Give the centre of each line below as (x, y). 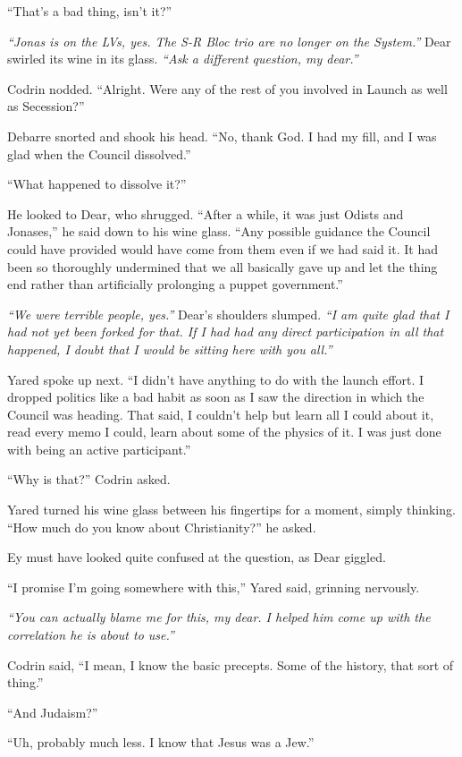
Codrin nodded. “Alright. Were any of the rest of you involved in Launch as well (227, 88)
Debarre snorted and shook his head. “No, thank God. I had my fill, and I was (222, 136)
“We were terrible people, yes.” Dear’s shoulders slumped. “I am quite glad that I (228, 314)
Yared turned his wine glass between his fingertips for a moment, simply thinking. (231, 510)
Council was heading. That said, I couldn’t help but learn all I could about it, (221, 414)
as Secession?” (46, 106)
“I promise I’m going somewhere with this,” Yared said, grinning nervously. (214, 587)
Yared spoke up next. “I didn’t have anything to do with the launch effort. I (216, 379)
